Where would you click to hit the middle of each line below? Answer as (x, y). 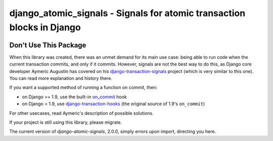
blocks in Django (45, 27)
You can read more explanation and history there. (61, 79)
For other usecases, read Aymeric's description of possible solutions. (81, 113)
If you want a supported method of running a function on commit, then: (83, 88)
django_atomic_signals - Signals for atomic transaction (127, 13)
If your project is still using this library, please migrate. (66, 122)
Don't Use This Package (48, 45)
